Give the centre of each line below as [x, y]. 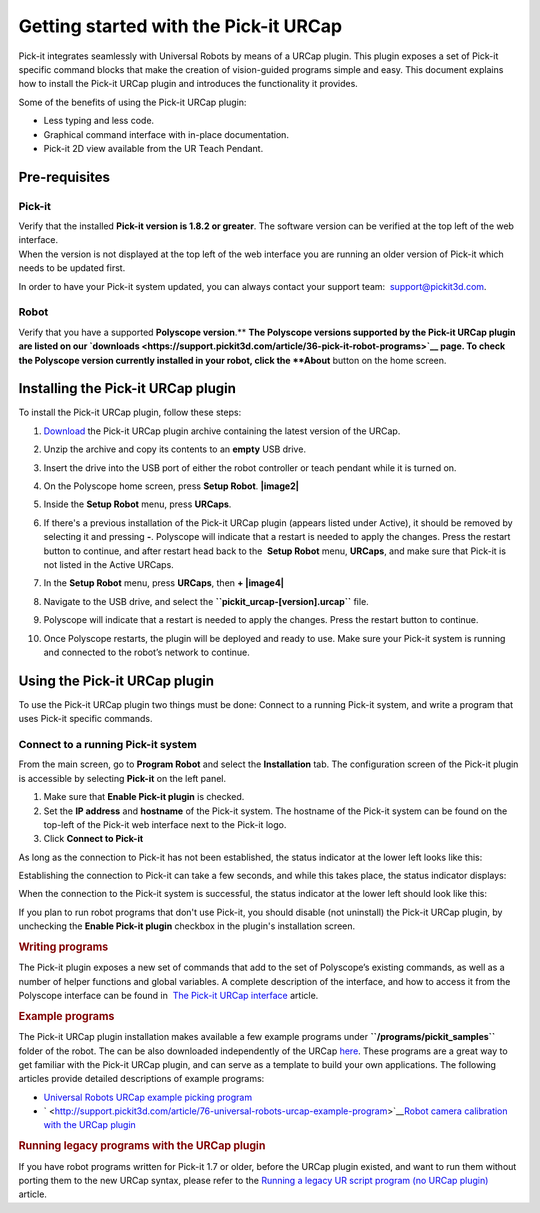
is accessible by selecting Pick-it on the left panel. [122, 778]
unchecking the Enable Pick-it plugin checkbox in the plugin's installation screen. [187, 926]
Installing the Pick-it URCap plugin [127, 388]
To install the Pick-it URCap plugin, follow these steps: [130, 412]
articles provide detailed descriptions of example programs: [141, 1079]
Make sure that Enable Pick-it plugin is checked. [144, 797]
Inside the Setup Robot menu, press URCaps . [137, 504]
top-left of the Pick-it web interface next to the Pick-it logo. [165, 824]
